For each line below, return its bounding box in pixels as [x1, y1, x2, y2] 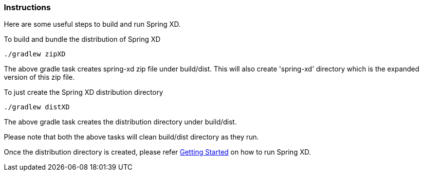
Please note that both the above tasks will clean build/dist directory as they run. [4, 133, 259, 141]
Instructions [4, 2, 51, 12]
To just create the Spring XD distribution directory [4, 88, 163, 97]
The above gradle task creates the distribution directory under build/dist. [4, 118, 237, 126]
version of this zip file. [4, 73, 75, 82]
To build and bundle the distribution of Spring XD [4, 35, 161, 44]
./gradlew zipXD [4, 50, 66, 58]
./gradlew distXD [4, 103, 70, 111]
